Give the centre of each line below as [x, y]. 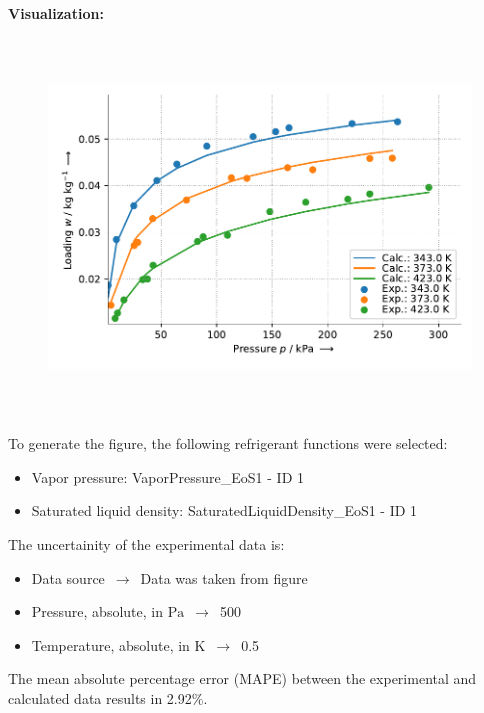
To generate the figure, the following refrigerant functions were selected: [228, 443]
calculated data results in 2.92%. [108, 697]
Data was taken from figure [224, 577]
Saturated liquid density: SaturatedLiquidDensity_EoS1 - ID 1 [224, 510]
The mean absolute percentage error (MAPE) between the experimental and [242, 678]
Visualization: [56, 13]
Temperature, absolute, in [110, 644]
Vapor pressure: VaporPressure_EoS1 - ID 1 [167, 476]
